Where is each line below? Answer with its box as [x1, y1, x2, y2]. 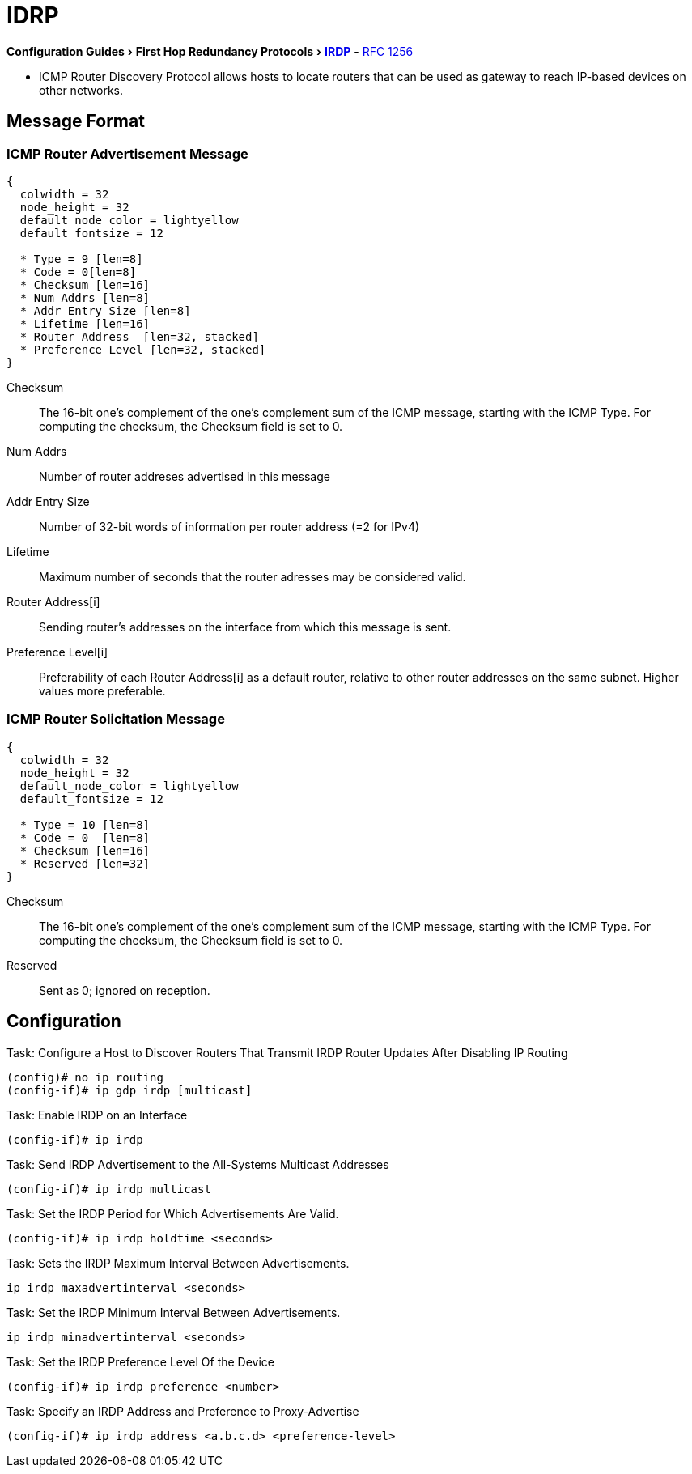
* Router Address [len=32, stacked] [19, 329, 259, 343]
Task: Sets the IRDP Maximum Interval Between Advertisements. [6, 1255, 350, 1270]
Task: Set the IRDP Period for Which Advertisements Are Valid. [6, 1206, 339, 1221]
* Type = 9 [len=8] [19, 252, 143, 265]
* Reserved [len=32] [19, 856, 151, 870]
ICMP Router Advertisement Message [6, 145, 248, 162]
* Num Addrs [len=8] [19, 291, 151, 304]
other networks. [39, 83, 124, 97]
